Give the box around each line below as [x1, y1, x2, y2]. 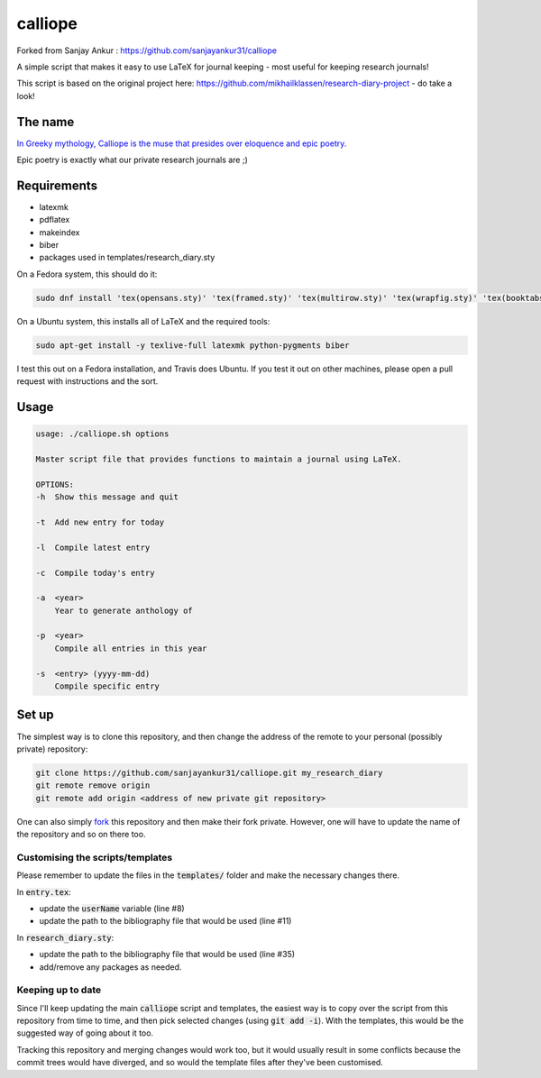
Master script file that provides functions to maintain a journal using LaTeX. [35, 453, 402, 464]
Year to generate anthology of [54, 605, 193, 616]
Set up [16, 708, 54, 723]
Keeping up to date [16, 983, 102, 996]
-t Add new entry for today [35, 516, 165, 527]
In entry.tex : [16, 886, 71, 897]
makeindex [39, 226, 80, 238]
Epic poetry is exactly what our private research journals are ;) [16, 154, 248, 166]
